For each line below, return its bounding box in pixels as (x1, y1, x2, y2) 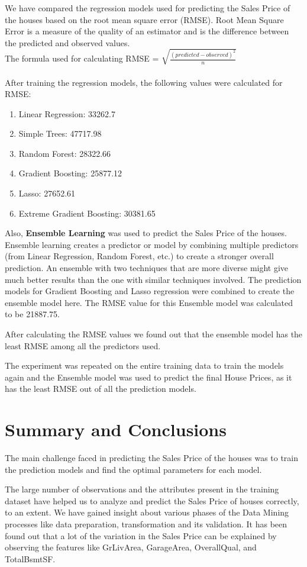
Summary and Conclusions (5, 417, 227, 442)
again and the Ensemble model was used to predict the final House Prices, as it (5, 371, 292, 383)
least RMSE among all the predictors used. (5, 339, 161, 352)
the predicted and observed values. (5, 36, 130, 49)
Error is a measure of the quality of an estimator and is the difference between (5, 25, 289, 37)
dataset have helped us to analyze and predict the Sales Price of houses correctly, (5, 494, 299, 507)
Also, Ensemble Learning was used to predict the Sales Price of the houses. (5, 227, 287, 239)
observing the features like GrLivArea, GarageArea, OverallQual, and (5, 541, 257, 553)
